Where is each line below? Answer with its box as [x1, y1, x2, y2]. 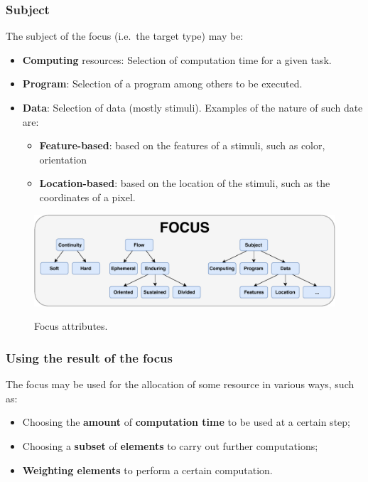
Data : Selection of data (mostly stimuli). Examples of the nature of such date [22, 100, 363, 114]
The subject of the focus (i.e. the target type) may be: [6, 28, 244, 43]
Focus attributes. [34, 318, 108, 333]
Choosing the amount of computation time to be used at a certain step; [22, 414, 350, 429]
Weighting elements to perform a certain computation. [22, 462, 273, 477]
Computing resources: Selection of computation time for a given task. [22, 52, 332, 67]
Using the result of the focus [6, 348, 173, 366]
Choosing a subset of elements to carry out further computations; [22, 438, 318, 453]
